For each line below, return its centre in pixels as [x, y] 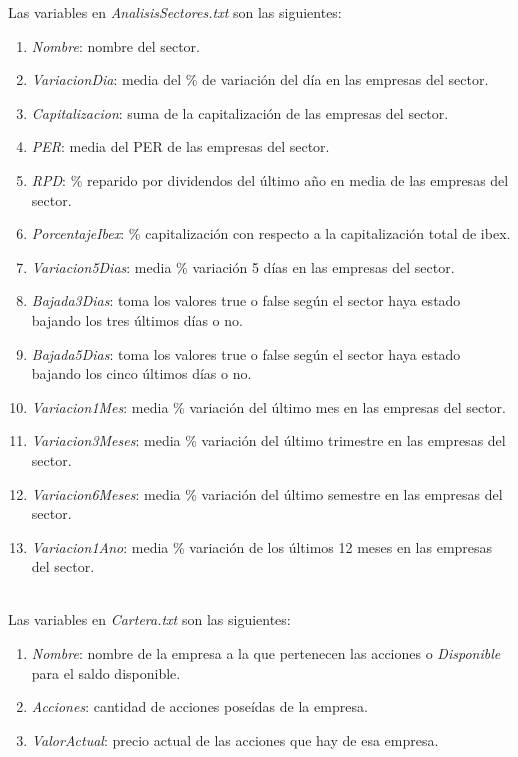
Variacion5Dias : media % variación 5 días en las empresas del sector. [243, 266]
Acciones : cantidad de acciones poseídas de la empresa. [199, 706]
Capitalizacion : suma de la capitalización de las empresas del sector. [240, 112]
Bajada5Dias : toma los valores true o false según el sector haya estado [246, 353]
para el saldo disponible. [106, 672]
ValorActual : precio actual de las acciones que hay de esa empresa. [235, 739]
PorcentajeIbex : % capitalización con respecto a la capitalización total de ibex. [271, 233]
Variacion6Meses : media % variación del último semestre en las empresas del [267, 493]
